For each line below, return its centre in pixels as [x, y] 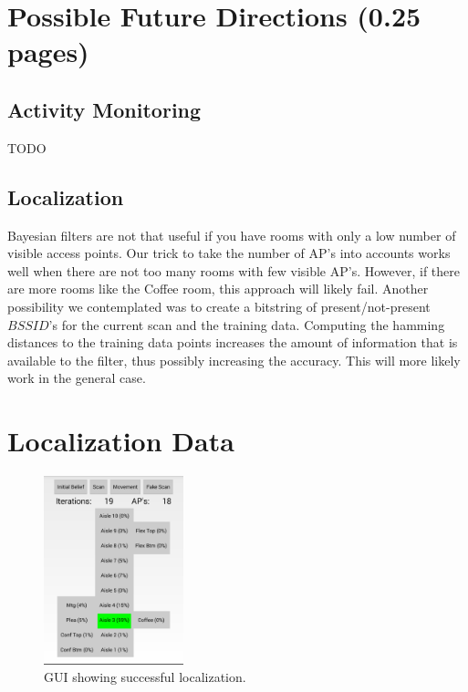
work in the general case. [77, 378]
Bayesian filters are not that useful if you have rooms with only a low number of [232, 235]
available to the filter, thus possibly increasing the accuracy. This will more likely [234, 360]
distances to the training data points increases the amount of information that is [233, 342]
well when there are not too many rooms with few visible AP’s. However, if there [234, 270]
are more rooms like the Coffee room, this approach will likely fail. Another [218, 289]
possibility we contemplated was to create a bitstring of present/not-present [219, 306]
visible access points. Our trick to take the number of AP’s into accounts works [229, 253]
